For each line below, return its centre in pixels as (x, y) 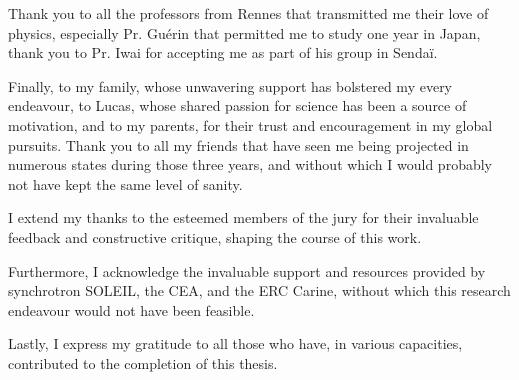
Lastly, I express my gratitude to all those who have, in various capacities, (235, 343)
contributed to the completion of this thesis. (143, 362)
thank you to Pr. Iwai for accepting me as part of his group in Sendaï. (223, 52)
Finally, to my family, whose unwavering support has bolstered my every (230, 85)
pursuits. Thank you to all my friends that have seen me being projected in (238, 144)
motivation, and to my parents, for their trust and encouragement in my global (250, 124)
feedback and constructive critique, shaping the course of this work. (215, 236)
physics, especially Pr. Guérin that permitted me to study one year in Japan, (244, 32)
